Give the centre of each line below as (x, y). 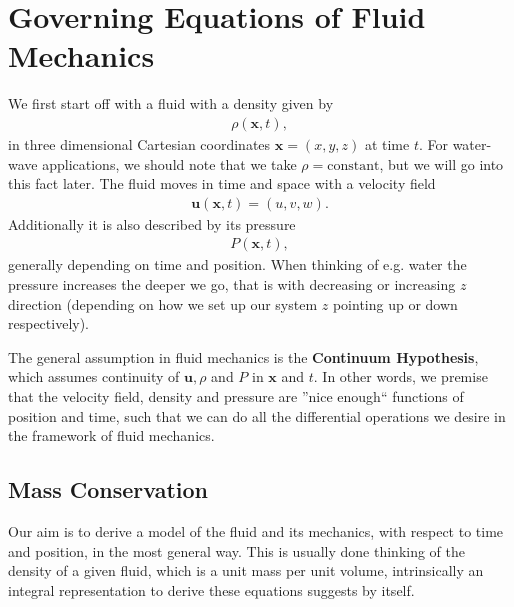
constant (353, 165)
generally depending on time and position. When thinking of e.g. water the (237, 264)
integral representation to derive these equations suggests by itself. (211, 589)
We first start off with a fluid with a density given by (171, 103)
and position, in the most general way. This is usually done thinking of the (237, 550)
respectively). (49, 323)
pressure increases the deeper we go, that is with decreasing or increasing (232, 283)
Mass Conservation (108, 489)
